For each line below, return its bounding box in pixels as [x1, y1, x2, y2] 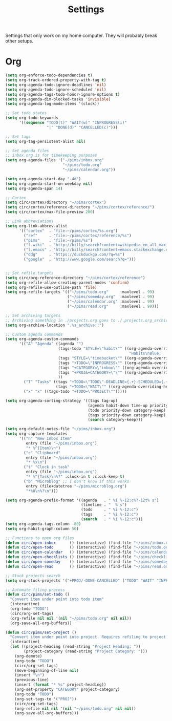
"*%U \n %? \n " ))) [26, 488, 58, 494]
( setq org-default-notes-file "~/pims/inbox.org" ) [5, 427, 116, 432]
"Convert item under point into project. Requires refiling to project [10, 634, 166, 640]
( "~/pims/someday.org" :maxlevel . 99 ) [67, 294, 155, 300]
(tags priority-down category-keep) [88, 412, 166, 418]
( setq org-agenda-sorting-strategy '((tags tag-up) [5, 398, 118, 403]
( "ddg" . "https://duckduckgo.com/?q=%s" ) [24, 252, 125, 257]
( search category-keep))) [88, 417, 143, 422]
